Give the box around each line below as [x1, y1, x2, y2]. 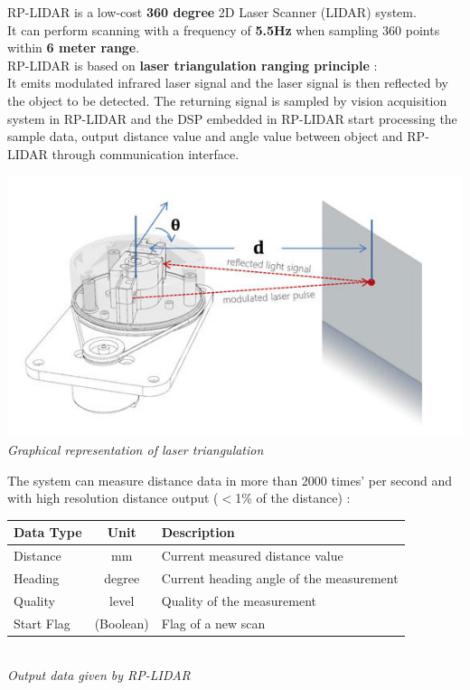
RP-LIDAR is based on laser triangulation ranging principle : [7, 55, 378, 74]
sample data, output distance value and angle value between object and [7, 127, 403, 146]
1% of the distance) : [235, 488, 351, 507]
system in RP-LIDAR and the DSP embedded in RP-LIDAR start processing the [7, 109, 457, 128]
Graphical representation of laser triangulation [7, 440, 264, 459]
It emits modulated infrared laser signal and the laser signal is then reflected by [7, 73, 448, 92]
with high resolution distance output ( [7, 488, 219, 507]
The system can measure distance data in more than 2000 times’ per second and [7, 470, 453, 489]
